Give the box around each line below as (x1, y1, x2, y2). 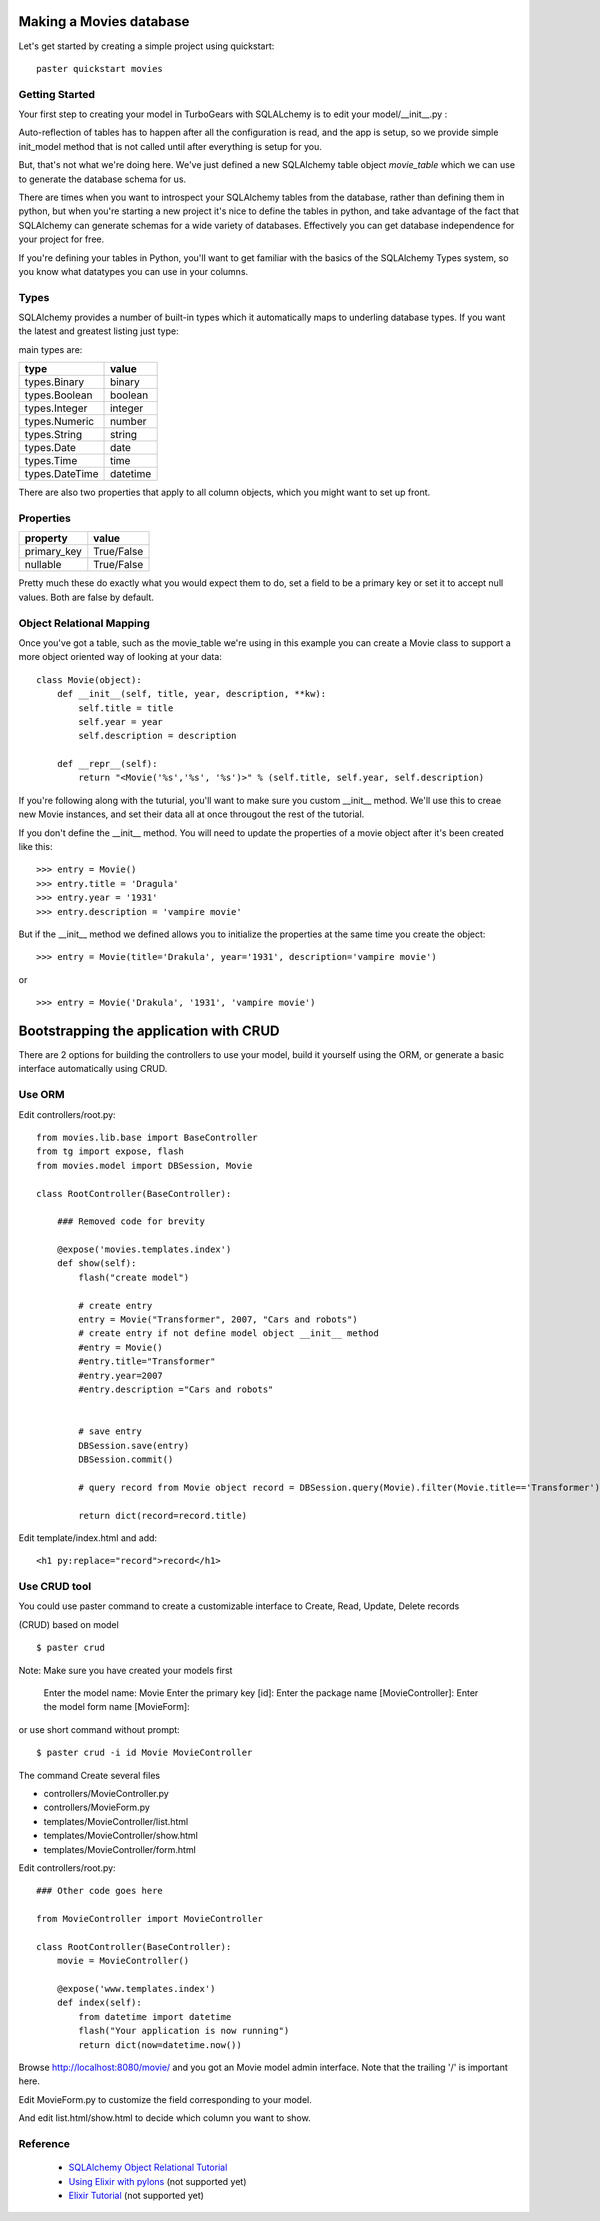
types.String (24, 428, 83, 442)
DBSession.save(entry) (78, 1440, 190, 1451)
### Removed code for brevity (56, 1216, 205, 1227)
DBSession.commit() (78, 1453, 174, 1465)
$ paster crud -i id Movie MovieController (36, 1747, 253, 1759)
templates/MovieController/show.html (43, 1830, 199, 1842)
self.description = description (78, 730, 237, 742)
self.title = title (78, 702, 174, 714)
